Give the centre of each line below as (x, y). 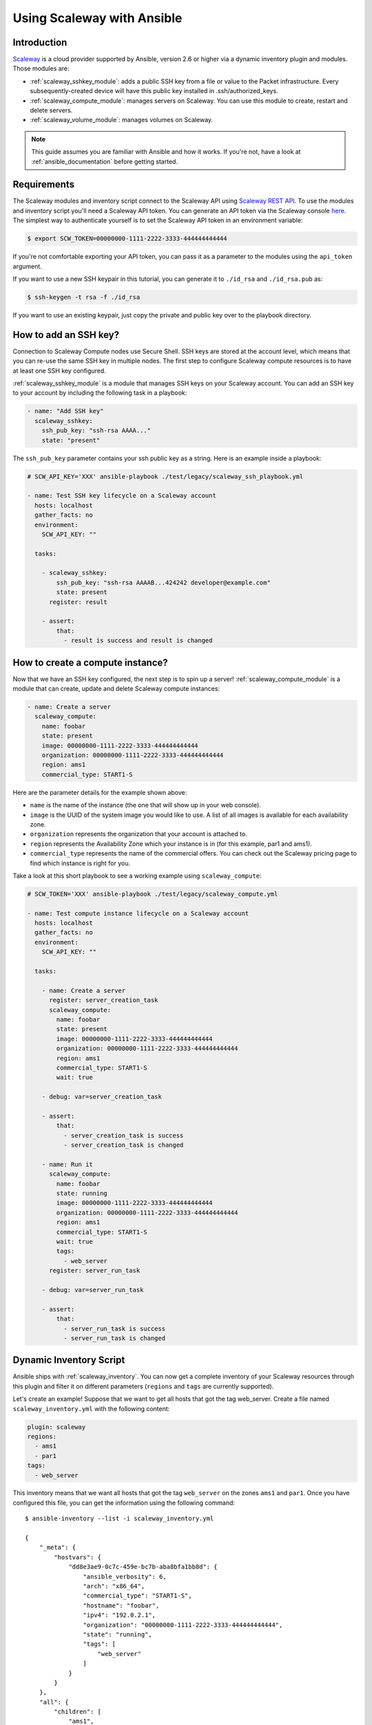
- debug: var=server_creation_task (102, 1097)
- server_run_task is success (114, 1329)
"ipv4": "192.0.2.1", (120, 1615)
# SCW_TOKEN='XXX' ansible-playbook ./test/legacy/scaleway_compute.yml (153, 894)
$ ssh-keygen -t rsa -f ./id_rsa (84, 297)
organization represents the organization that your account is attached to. (138, 834)
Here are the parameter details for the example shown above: (100, 792)
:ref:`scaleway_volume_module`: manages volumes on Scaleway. (122, 120)
